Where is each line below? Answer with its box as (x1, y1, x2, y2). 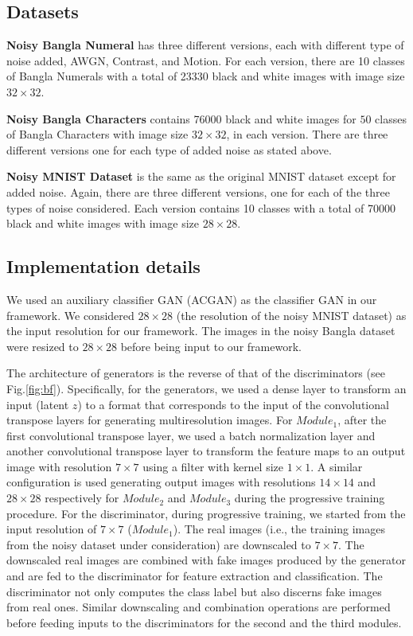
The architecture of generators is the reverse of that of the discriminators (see (6, 365, 385, 381)
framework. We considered (6, 306, 134, 323)
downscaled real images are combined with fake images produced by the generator (6, 552, 407, 568)
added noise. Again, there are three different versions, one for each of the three (6, 183, 390, 200)
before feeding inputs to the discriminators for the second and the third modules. (6, 614, 402, 630)
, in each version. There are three (226, 126, 388, 142)
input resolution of (6, 521, 97, 537)
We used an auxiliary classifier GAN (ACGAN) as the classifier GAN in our (6, 291, 377, 307)
